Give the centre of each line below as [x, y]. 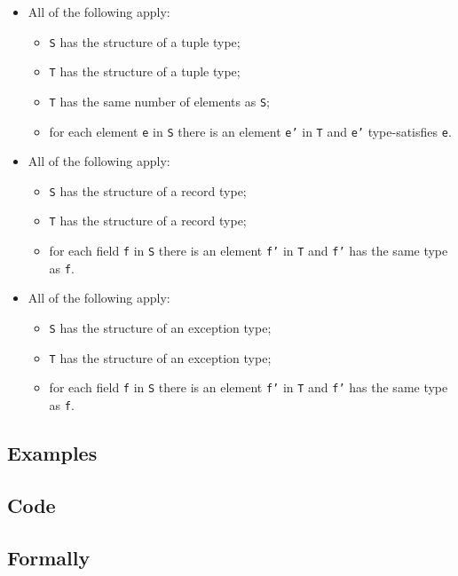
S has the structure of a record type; [148, 190]
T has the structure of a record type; [148, 221]
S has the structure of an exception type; [160, 328]
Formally [49, 557]
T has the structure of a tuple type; [145, 71]
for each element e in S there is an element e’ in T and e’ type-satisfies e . [250, 131]
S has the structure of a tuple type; [145, 41]
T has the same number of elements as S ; [159, 101]
